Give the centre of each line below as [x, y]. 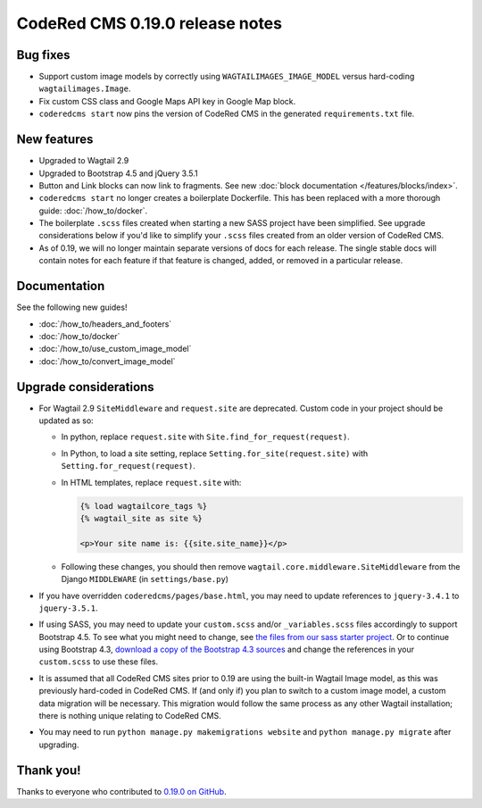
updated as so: [66, 421]
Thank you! [49, 770]
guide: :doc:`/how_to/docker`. [93, 211]
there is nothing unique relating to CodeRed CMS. [130, 716]
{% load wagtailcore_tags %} [144, 506]
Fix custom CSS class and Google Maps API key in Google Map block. [167, 101]
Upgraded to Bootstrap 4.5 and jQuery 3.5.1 [118, 173]
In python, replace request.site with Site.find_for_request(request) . [205, 437]
